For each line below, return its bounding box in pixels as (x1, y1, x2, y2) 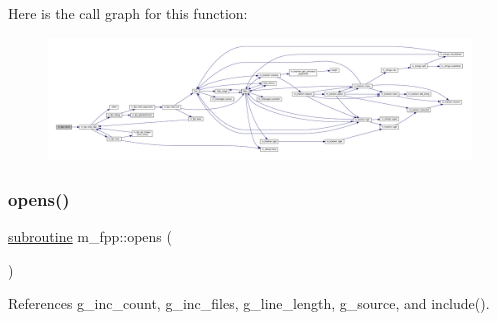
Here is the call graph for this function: (8, 3, 248, 23)
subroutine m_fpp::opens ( (8, 225, 172, 246)
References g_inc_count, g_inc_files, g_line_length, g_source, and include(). (8, 293, 490, 314)
